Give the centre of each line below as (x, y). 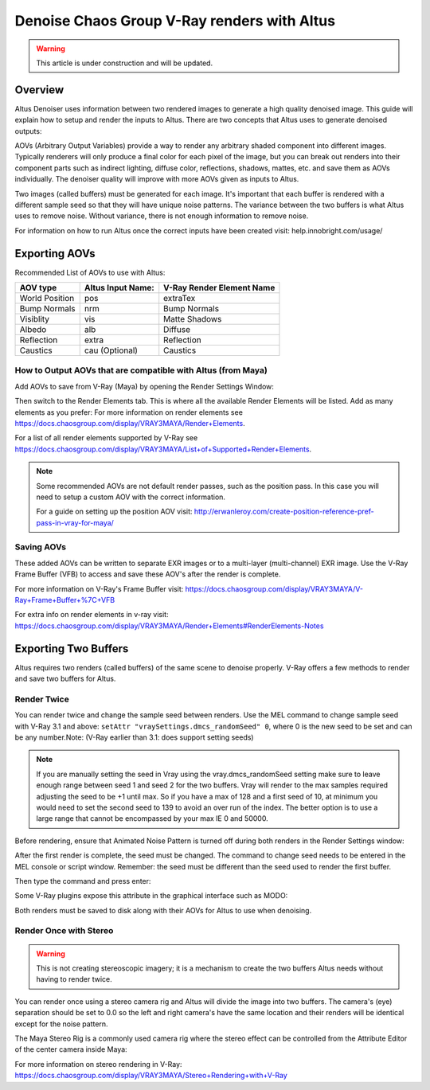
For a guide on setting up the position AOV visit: (114, 512)
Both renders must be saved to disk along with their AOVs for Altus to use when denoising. (163, 910)
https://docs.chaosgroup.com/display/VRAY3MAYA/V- (274, 588)
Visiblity (35, 319)
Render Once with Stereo (64, 931)
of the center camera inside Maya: (71, 1049)
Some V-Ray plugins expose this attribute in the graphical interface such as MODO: (151, 896)
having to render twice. (74, 979)
